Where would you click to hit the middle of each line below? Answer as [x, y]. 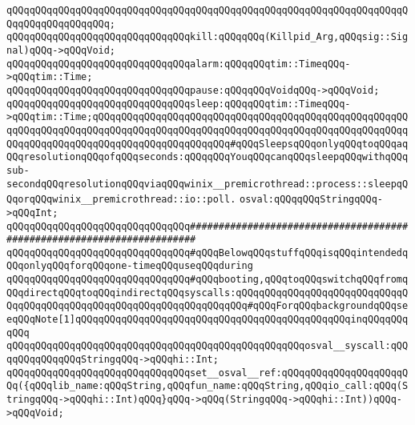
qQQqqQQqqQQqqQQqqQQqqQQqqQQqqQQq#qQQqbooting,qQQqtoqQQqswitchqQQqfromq [207, 280]
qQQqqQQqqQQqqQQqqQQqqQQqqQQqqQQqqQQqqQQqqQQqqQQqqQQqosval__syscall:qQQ [207, 346]
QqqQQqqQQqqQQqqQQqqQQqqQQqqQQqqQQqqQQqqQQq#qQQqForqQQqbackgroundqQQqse [207, 306]
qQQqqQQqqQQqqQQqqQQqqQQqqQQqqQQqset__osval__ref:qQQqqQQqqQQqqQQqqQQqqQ [207, 373]
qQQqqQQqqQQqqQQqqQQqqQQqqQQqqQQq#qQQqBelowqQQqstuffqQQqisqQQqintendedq [207, 253]
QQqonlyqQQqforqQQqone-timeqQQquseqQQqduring [130, 266]
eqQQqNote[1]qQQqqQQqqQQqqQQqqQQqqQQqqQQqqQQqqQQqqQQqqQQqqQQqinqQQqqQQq [207, 320]
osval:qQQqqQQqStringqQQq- [312, 200]
